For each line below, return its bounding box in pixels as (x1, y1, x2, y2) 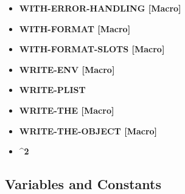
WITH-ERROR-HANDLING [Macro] (19, 2, 181, 14)
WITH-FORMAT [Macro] (19, 22, 131, 35)
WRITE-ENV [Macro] (19, 63, 115, 75)
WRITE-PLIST (19, 83, 86, 96)
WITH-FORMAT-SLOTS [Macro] (19, 43, 165, 55)
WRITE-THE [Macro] (19, 103, 114, 116)
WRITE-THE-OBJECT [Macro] (19, 124, 158, 137)
